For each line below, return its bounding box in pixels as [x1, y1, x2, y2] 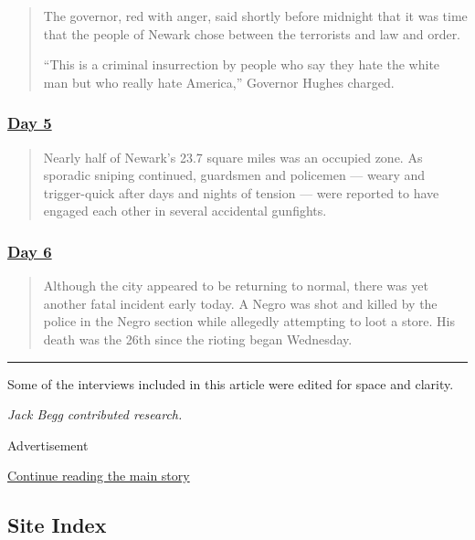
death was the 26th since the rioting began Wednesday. [43, 329, 353, 348]
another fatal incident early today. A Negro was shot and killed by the [43, 293, 438, 312]
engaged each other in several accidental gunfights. [43, 201, 327, 220]
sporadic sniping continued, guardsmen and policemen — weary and [43, 165, 426, 185]
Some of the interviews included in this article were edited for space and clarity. [7, 374, 454, 393]
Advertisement [7, 435, 89, 454]
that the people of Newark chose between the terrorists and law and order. [43, 24, 461, 43]
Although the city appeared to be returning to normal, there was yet [43, 276, 428, 295]
